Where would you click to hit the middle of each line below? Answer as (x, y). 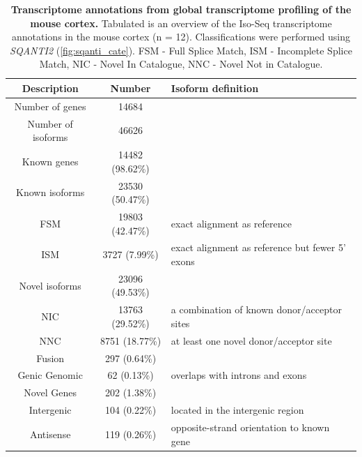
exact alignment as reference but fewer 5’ (258, 247)
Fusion (50, 358)
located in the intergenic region (237, 410)
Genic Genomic (50, 375)
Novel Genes (50, 392)
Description (50, 88)
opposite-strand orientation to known (250, 427)
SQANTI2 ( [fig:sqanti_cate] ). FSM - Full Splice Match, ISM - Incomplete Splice (181, 50)
